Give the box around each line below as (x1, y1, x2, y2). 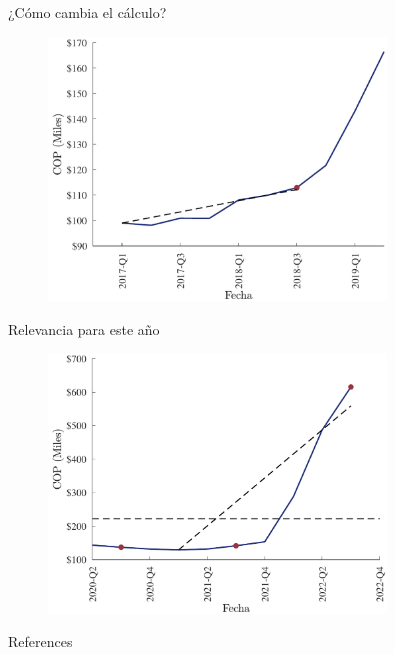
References (8, 631, 73, 652)
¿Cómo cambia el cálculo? (8, 2, 167, 22)
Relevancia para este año (8, 318, 160, 339)
